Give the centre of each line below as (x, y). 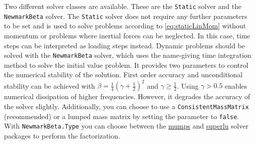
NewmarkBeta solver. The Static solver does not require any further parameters (126, 16)
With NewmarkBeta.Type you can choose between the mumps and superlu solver (126, 126)
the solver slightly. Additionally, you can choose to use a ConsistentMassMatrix (127, 106)
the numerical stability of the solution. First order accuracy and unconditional (124, 74)
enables (236, 85)
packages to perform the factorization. (62, 136)
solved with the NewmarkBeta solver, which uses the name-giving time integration (128, 55)
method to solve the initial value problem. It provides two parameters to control (126, 65)
